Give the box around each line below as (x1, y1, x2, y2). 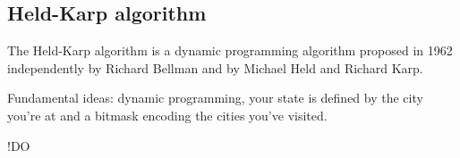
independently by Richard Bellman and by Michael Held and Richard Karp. (7, 58, 423, 77)
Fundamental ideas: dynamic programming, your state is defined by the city (7, 88, 423, 107)
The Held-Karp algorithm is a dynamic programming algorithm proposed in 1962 (7, 41, 453, 60)
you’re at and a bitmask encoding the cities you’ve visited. (7, 105, 328, 124)
